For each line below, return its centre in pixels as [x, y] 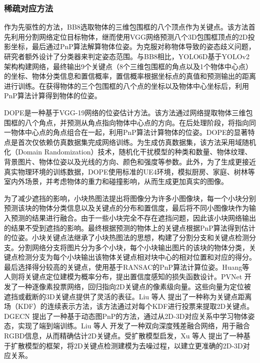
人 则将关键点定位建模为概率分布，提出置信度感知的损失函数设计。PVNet [123, 277]
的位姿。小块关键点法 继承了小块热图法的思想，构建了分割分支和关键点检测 [126, 237]
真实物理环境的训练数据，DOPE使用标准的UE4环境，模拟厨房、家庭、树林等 [129, 171]
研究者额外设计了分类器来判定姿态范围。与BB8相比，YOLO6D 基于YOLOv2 [127, 56]
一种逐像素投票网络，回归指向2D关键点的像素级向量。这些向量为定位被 [134, 287]
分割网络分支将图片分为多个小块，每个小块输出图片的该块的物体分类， [133, 247]
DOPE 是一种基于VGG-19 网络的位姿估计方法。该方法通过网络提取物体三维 [125, 112]
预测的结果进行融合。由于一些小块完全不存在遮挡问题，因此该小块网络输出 [133, 217]
